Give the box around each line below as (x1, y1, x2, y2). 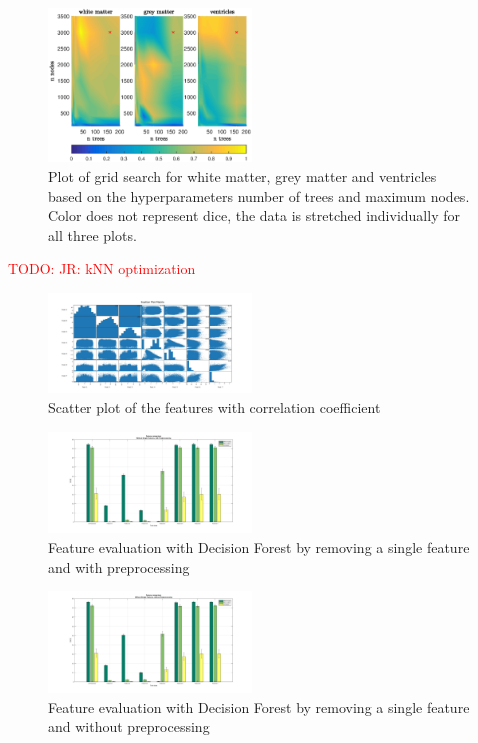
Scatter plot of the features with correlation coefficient (48, 396, 381, 417)
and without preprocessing (48, 716, 210, 737)
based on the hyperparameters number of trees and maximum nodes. (48, 185, 470, 206)
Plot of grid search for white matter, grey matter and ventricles (48, 166, 437, 187)
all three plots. (48, 224, 137, 245)
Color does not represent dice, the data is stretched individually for (48, 205, 460, 226)
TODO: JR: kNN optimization (8, 258, 196, 279)
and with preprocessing (48, 556, 190, 577)
